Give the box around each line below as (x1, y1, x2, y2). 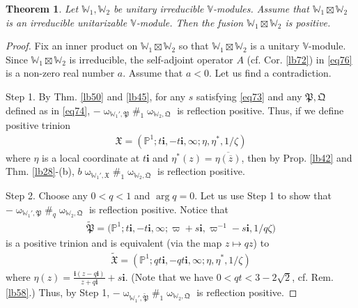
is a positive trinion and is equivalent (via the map (6, 235, 222, 249)
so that (178, 38, 209, 53)
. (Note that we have (125, 269, 214, 284)
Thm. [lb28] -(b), (6, 164, 75, 178)
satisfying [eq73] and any (196, 88, 302, 103)
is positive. (285, 15, 331, 29)
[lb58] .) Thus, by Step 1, (6, 284, 110, 299)
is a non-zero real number (6, 66, 115, 80)
